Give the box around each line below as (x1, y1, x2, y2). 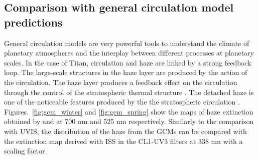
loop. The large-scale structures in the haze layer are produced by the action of (4, 67, 247, 77)
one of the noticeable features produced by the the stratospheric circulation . (4, 96, 240, 107)
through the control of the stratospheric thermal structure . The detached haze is (4, 86, 254, 97)
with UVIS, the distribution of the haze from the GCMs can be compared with (4, 125, 247, 136)
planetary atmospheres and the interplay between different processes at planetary (4, 47, 254, 58)
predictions (4, 14, 63, 29)
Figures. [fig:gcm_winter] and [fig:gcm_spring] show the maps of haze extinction (4, 106, 253, 116)
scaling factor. (4, 145, 47, 156)
